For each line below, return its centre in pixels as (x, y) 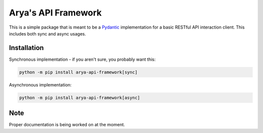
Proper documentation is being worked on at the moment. (67, 125)
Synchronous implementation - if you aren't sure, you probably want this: (82, 59)
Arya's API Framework (55, 13)
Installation (26, 48)
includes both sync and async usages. (47, 33)
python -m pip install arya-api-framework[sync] (78, 72)
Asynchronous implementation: (40, 84)
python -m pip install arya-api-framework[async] (80, 98)
